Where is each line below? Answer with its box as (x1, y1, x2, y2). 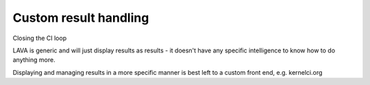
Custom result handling (12, 10, 149, 25)
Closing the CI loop (12, 34, 67, 42)
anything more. (12, 56, 56, 64)
